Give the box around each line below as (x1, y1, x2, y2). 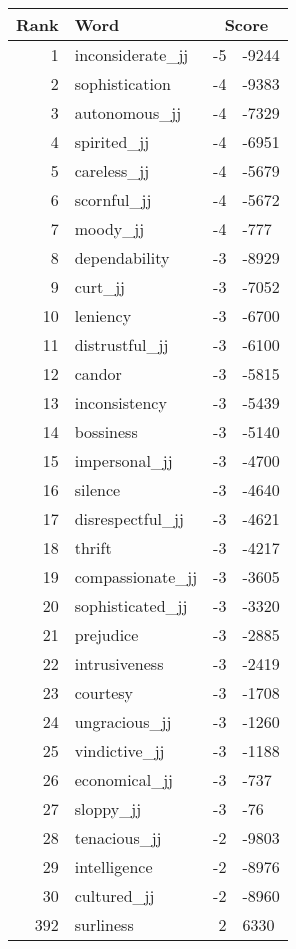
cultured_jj (74, 884, 155, 907)
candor (74, 362, 122, 385)
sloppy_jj (74, 797, 142, 820)
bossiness (74, 420, 138, 443)
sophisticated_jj (74, 594, 188, 617)
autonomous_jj (74, 101, 182, 124)
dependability (74, 246, 170, 269)
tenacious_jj (74, 826, 162, 849)
